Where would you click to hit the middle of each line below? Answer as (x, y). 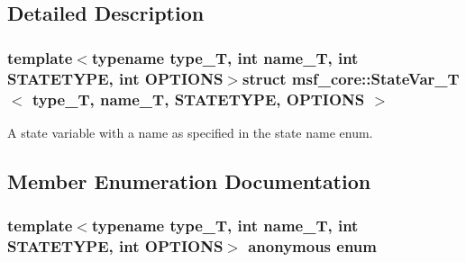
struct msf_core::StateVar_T (351, 78)
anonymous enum (312, 246)
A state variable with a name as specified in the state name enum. (190, 132)
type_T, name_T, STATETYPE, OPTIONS (198, 99)
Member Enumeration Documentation (189, 181)
